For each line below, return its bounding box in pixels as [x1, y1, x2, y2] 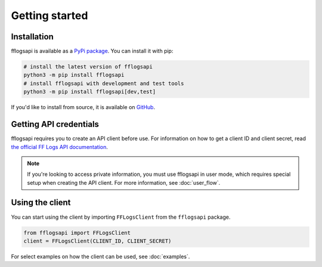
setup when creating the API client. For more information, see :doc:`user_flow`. [27, 179, 221, 186]
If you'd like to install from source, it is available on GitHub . [11, 104, 155, 111]
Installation [11, 32, 54, 42]
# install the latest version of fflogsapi [23, 63, 153, 70]
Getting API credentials [11, 119, 100, 129]
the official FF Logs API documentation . [11, 143, 109, 150]
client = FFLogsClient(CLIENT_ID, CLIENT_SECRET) [23, 237, 172, 244]
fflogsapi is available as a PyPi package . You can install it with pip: [11, 48, 174, 55]
